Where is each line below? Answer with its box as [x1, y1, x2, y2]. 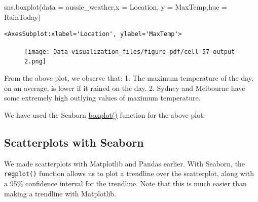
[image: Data [24, 48, 68, 55]
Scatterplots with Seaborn [4, 134, 144, 150]
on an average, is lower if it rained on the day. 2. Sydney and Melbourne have [4, 82, 245, 93]
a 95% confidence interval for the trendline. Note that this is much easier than [4, 178, 247, 188]
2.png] [24, 58, 46, 65]
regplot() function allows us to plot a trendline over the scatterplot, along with [4, 168, 254, 179]
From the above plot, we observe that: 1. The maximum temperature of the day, [4, 73, 253, 83]
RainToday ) [4, 11, 41, 22]
